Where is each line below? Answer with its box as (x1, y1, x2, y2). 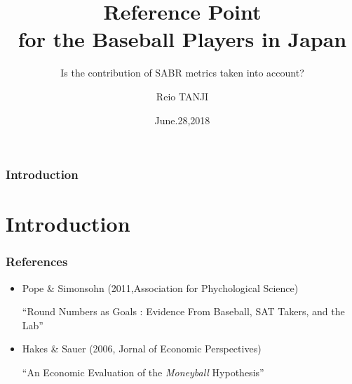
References (6, 253, 68, 270)
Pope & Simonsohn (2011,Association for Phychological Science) (22, 280, 299, 295)
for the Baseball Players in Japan (18, 25, 347, 53)
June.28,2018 (154, 112, 210, 127)
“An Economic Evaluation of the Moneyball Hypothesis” (22, 364, 264, 379)
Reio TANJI (156, 88, 209, 103)
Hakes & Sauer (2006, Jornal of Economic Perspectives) (22, 341, 262, 356)
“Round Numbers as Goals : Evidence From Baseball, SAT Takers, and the (22, 304, 345, 319)
